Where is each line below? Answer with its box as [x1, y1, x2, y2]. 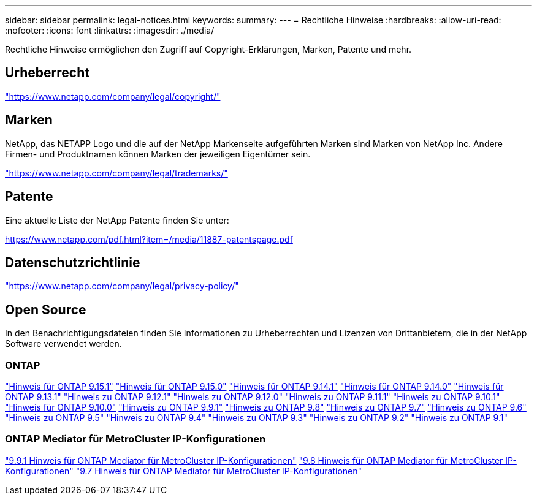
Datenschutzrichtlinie [5, 254, 140, 270]
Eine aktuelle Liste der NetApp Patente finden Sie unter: [5, 214, 229, 225]
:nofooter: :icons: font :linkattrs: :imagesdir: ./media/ [5, 25, 215, 36]
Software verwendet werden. [5, 338, 122, 349]
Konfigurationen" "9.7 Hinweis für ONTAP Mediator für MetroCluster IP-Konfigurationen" [5, 465, 362, 476]
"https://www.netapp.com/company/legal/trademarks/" [5, 167, 228, 178]
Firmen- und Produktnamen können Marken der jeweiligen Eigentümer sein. [5, 148, 311, 159]
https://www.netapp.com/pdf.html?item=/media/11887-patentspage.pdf [5, 233, 293, 244]
